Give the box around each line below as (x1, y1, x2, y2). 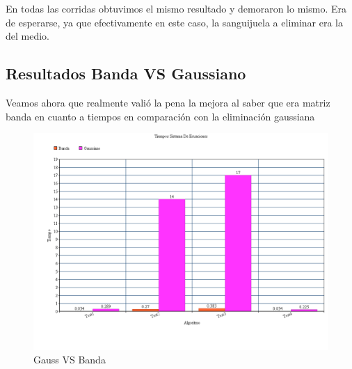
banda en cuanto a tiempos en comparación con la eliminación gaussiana (6, 109, 315, 123)
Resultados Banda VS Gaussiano (6, 63, 246, 84)
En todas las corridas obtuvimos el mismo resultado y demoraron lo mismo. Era (6, 1, 346, 15)
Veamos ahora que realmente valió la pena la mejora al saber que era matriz (6, 95, 330, 109)
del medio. (6, 29, 49, 43)
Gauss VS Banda (33, 352, 106, 367)
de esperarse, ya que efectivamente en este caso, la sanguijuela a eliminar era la (6, 15, 344, 29)
